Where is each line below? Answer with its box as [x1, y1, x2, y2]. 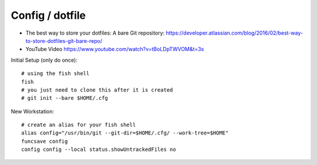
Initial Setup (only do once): [11, 56, 77, 63]
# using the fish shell [21, 70, 90, 77]
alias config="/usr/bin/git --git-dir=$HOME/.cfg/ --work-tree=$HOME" [21, 130, 229, 136]
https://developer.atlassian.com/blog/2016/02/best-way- [166, 29, 303, 36]
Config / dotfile [11, 9, 86, 22]
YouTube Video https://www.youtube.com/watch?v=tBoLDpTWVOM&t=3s [25, 46, 204, 53]
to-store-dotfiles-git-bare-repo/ [25, 37, 103, 44]
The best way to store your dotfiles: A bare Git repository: [25, 29, 165, 36]
